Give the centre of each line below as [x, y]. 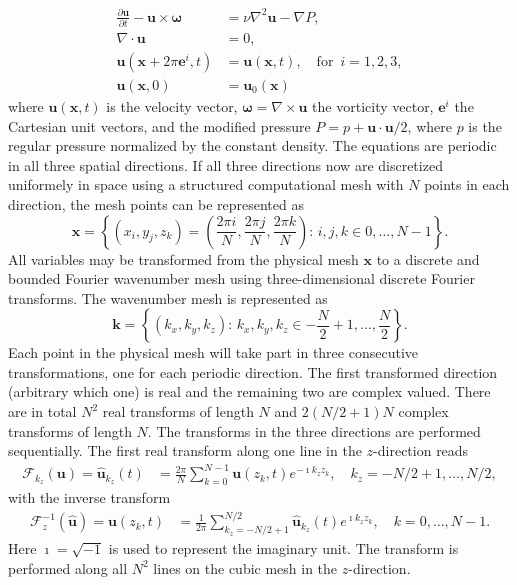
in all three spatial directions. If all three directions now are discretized [225, 164]
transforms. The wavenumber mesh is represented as [168, 297]
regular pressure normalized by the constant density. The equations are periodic [252, 145]
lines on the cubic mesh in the [245, 567]
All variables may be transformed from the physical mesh [183, 258]
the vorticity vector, [373, 105]
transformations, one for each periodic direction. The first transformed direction [253, 371]
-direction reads [421, 450]
